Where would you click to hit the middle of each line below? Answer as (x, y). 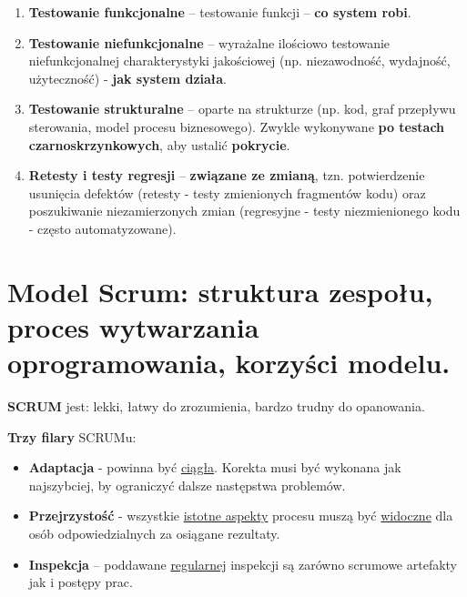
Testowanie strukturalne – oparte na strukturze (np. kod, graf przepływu (242, 109)
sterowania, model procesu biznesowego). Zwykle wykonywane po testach (237, 126)
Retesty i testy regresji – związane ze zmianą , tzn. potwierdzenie (227, 175)
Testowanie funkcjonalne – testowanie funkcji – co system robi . (220, 12)
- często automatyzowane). (102, 228)
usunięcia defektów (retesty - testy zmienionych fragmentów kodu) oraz (227, 192)
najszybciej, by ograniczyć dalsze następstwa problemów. (187, 485)
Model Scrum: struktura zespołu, (220, 291)
